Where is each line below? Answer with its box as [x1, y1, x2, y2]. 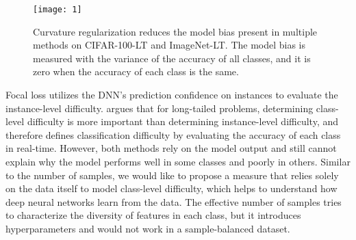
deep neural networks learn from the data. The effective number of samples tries [5, 194, 342, 209]
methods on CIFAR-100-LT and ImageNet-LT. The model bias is [33, 38, 306, 52]
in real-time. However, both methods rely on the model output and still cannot [5, 141, 337, 155]
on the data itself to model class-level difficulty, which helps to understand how [5, 181, 338, 196]
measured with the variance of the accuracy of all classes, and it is [33, 51, 311, 65]
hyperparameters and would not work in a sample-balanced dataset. [5, 221, 290, 235]
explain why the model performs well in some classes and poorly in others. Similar [5, 155, 351, 168]
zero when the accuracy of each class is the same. [33, 64, 239, 79]
